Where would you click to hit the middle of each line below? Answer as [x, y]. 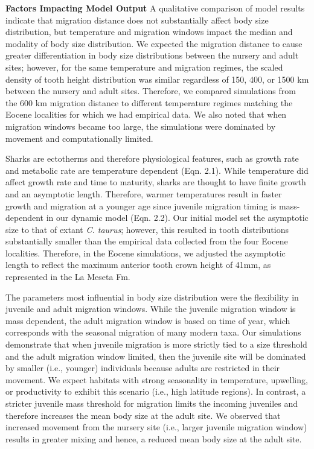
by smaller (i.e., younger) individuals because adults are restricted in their [143, 368]
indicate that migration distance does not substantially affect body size [137, 20]
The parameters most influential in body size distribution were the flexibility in [152, 297]
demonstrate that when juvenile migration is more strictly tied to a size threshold [156, 344]
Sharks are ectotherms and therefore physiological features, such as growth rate [152, 158]
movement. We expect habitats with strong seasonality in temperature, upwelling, [157, 379]
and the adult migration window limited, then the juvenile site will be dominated [156, 356]
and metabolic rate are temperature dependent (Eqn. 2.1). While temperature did [157, 170]
